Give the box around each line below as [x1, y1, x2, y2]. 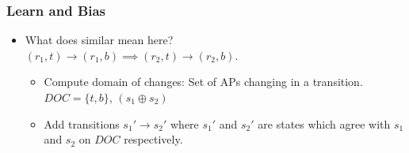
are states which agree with [258, 115, 391, 132]
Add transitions [44, 115, 120, 132]
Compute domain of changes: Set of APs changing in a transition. [44, 73, 363, 90]
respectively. [124, 131, 183, 147]
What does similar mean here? [25, 32, 174, 48]
